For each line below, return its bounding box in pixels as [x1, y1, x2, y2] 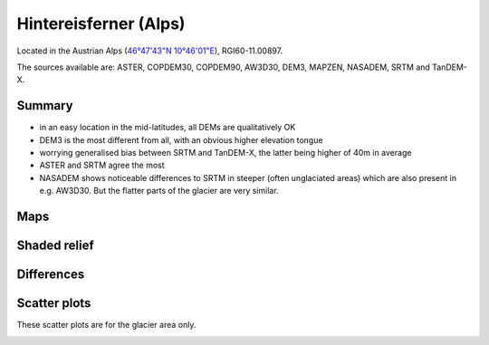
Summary [16, 98, 73, 113]
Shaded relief [16, 238, 94, 254]
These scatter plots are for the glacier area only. [16, 320, 197, 331]
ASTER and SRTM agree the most [39, 159, 165, 171]
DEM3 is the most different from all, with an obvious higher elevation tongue [39, 134, 323, 145]
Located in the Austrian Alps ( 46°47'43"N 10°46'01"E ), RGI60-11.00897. [16, 45, 283, 56]
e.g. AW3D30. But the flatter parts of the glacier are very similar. [39, 186, 280, 196]
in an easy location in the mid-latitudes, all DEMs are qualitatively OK [39, 122, 296, 133]
